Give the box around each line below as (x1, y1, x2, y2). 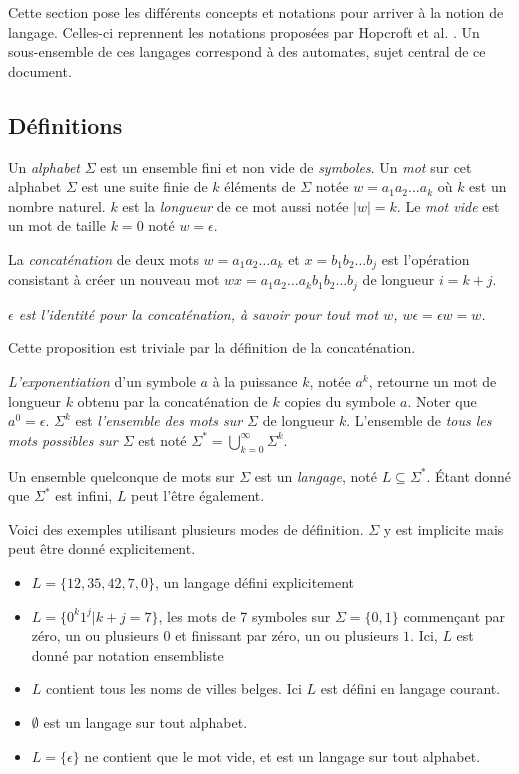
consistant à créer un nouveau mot (8, 269, 220, 290)
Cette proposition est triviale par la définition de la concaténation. (8, 337, 416, 358)
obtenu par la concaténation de (77, 390, 268, 411)
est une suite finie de (81, 176, 208, 197)
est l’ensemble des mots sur (75, 410, 243, 431)
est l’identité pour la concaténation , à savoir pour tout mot (18, 303, 379, 324)
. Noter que (407, 390, 477, 411)
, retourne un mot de (368, 371, 497, 392)
